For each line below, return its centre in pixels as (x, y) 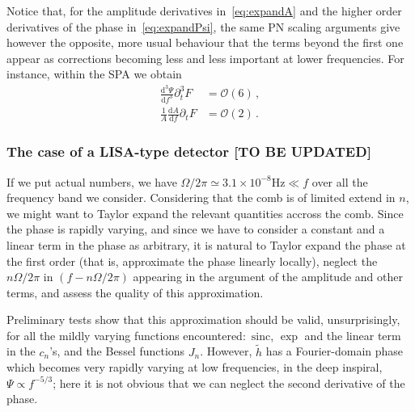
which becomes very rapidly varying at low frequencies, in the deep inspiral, (195, 367)
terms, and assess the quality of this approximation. (135, 292)
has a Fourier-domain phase (335, 351)
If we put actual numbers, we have (92, 181)
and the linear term (353, 335)
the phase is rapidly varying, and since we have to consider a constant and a (196, 229)
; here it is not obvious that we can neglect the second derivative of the (229, 383)
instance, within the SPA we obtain (94, 74)
